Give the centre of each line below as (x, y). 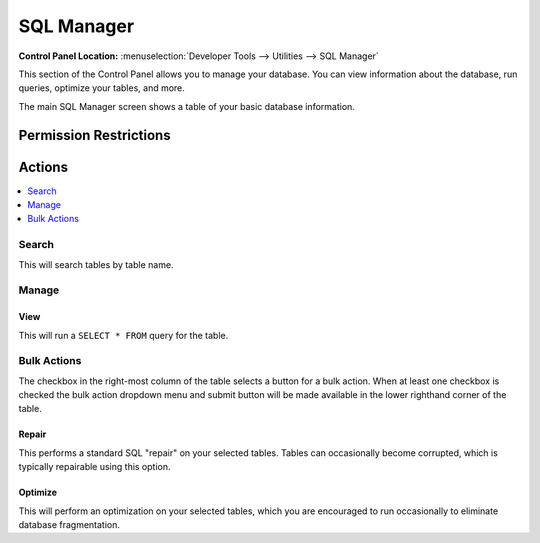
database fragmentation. (69, 524)
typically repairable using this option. (94, 467)
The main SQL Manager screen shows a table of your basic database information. (186, 106)
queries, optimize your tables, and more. (101, 88)
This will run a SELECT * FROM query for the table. (123, 335)
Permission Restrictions (94, 135)
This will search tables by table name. (96, 264)
